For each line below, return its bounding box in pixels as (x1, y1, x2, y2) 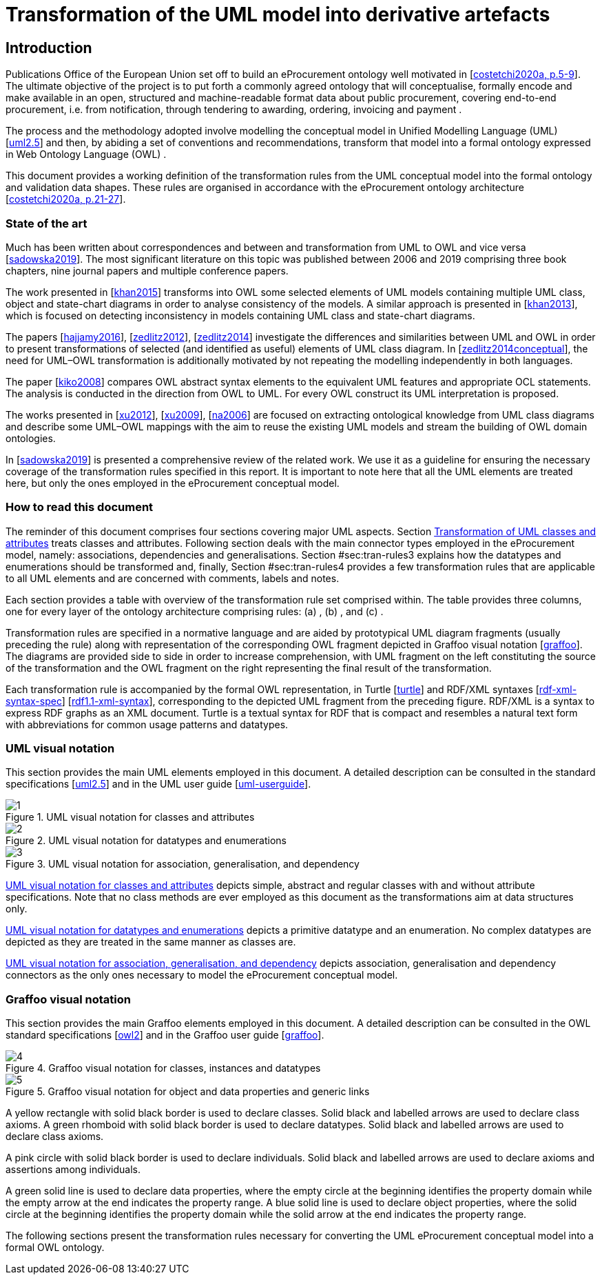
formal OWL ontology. (6, 1241, 105, 1254)
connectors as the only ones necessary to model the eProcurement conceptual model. (6, 969, 398, 981)
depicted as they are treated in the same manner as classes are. (6, 936, 296, 948)
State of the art (6, 216, 87, 230)
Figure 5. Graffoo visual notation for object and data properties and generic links (6, 1086, 370, 1098)
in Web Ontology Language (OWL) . (6, 148, 167, 161)
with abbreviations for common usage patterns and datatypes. (6, 718, 289, 730)
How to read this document (6, 500, 154, 514)
